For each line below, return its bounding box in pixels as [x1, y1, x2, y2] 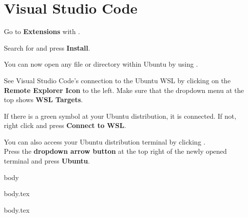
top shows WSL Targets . [4, 94, 83, 105]
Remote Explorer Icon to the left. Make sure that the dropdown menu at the [4, 85, 244, 95]
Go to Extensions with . [4, 26, 80, 36]
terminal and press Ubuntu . [4, 156, 90, 166]
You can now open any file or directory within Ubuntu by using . [4, 59, 198, 69]
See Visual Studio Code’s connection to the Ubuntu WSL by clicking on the [4, 75, 231, 85]
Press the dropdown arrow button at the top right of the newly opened [4, 146, 227, 156]
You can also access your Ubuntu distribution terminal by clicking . [4, 136, 206, 146]
